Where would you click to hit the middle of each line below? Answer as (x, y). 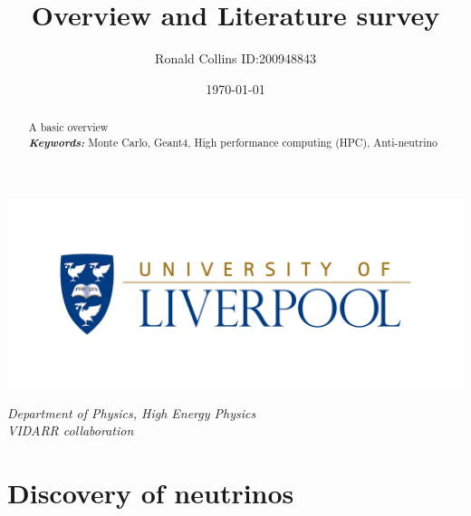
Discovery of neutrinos (151, 493)
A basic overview (68, 127)
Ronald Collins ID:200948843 (235, 58)
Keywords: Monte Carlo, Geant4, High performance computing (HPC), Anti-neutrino (233, 142)
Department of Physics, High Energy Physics (132, 412)
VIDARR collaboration (71, 430)
